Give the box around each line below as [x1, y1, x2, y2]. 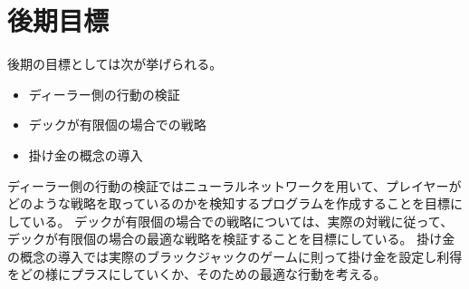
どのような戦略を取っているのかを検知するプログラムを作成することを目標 [7, 194, 450, 213]
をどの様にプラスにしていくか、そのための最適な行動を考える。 [7, 265, 387, 284]
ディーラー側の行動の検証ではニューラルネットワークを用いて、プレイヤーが [7, 176, 462, 195]
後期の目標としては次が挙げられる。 [7, 54, 223, 73]
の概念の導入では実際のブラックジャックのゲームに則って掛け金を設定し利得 [7, 246, 463, 265]
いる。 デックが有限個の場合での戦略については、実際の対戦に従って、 [32, 211, 454, 230]
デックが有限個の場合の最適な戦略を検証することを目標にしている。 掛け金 [7, 229, 455, 248]
